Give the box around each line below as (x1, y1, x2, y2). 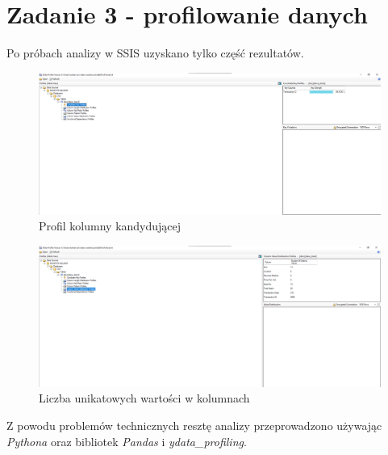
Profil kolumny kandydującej (39, 217, 181, 234)
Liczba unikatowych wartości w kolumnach (39, 390, 250, 407)
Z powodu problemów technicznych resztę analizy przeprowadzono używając (6, 416, 382, 433)
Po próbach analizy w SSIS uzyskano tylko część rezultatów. (6, 44, 304, 61)
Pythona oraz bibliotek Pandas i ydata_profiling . (6, 432, 247, 449)
